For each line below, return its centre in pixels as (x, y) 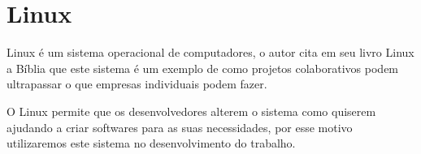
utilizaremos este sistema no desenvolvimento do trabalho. (151, 143)
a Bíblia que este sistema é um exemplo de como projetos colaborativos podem (203, 68)
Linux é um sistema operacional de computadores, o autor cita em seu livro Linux (210, 52)
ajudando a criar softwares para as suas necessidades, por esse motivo (180, 127)
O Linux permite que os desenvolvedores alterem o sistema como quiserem (191, 111)
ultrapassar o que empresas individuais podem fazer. (137, 84)
